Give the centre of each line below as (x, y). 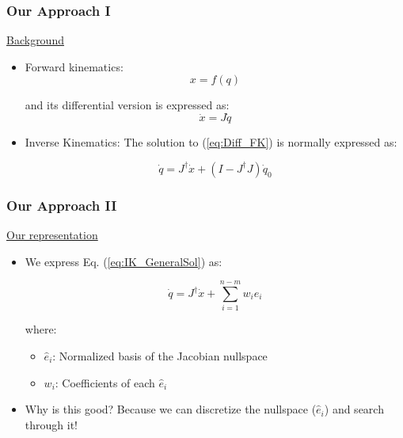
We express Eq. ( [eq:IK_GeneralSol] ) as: (124, 261)
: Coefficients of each (105, 382)
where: (41, 329)
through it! (51, 424)
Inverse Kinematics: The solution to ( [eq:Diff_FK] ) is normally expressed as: (211, 142)
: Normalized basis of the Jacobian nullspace (160, 355)
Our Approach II (62, 205)
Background (35, 40)
